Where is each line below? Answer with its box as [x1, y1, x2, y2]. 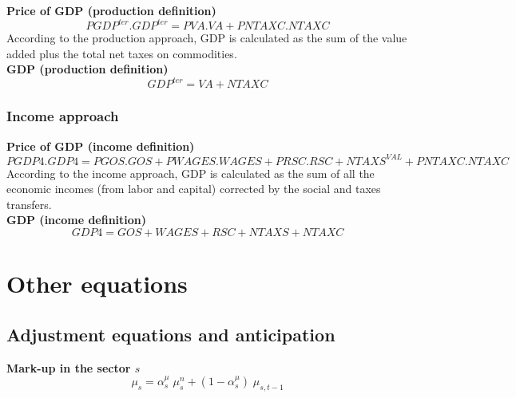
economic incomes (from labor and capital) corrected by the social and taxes [6, 180, 381, 197]
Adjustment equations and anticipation [6, 321, 335, 346]
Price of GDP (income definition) [6, 137, 195, 154]
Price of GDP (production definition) [6, 2, 216, 18]
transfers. [6, 195, 52, 212]
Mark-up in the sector [6, 359, 131, 376]
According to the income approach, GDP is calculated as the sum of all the [6, 164, 375, 181]
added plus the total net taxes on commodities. [6, 45, 237, 61]
